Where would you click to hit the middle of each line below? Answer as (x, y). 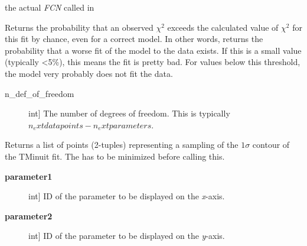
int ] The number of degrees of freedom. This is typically (129, 113)
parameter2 (29, 216)
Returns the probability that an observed (79, 27)
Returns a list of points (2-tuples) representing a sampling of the (122, 145)
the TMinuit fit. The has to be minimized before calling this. (115, 156)
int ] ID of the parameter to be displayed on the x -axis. (127, 196)
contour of (271, 145)
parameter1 (29, 176)
